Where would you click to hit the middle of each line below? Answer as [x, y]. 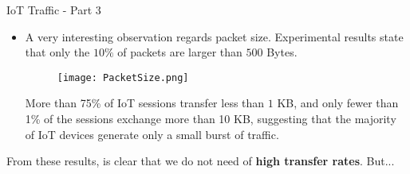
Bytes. [282, 52]
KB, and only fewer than [338, 103]
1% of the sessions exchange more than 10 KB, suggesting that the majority [211, 119]
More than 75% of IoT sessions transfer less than [145, 103]
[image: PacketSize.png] [123, 77]
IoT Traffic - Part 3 [54, 10]
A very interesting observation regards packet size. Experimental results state [214, 36]
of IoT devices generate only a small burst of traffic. [152, 134]
